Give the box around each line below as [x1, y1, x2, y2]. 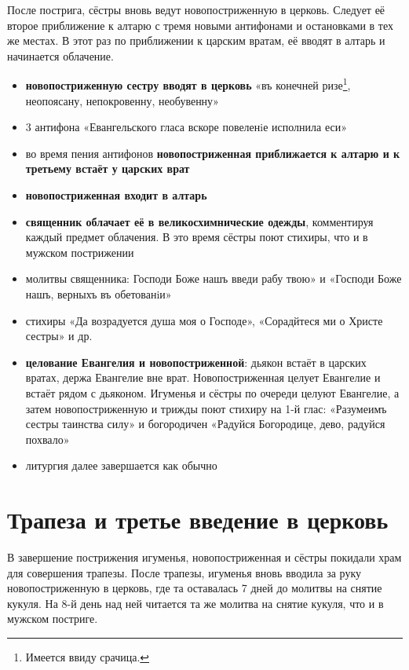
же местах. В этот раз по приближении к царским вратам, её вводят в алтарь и [7, 32, 385, 49]
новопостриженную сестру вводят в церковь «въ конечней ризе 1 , [25, 75, 351, 93]
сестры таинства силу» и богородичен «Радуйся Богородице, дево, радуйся [25, 416, 385, 432]
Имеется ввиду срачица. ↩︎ [25, 649, 150, 665]
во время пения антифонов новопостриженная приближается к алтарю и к [25, 145, 400, 161]
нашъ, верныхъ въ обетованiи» [25, 285, 172, 302]
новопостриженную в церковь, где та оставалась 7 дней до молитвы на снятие [7, 580, 382, 596]
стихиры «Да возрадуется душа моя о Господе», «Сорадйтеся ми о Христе [25, 312, 383, 328]
